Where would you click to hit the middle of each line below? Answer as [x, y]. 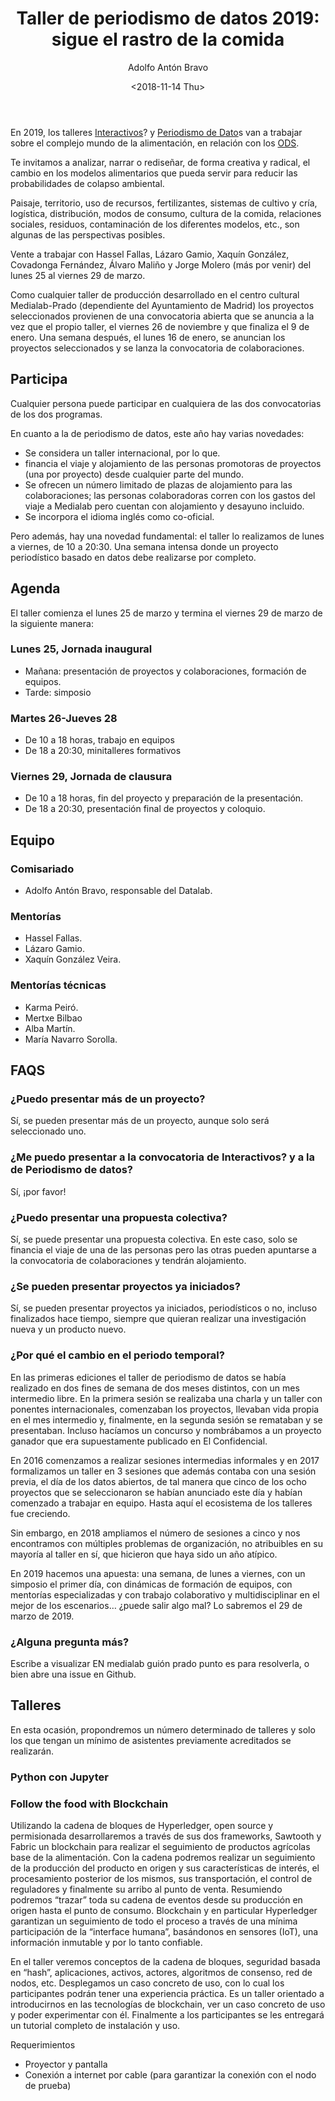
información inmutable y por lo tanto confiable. [106, 1942]
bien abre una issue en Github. [73, 1674]
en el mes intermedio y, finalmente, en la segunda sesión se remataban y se [166, 1419]
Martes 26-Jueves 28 [64, 718]
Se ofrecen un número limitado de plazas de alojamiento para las [158, 484]
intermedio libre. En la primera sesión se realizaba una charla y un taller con [166, 1398]
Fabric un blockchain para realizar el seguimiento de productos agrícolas [160, 1846]
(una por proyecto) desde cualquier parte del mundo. [134, 474]
